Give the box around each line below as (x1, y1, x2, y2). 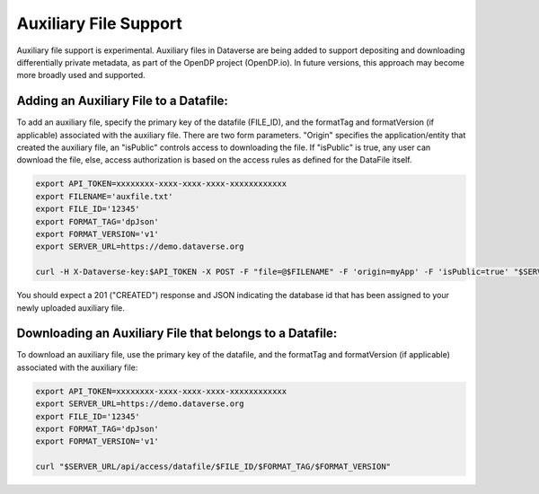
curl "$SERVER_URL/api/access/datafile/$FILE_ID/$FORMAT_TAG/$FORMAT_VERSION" (35, 462, 391, 472)
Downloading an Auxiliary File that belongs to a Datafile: (16, 326, 338, 341)
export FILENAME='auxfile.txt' (35, 191, 174, 201)
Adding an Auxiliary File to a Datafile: (16, 93, 229, 109)
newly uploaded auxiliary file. (16, 302, 126, 313)
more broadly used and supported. (16, 70, 146, 81)
